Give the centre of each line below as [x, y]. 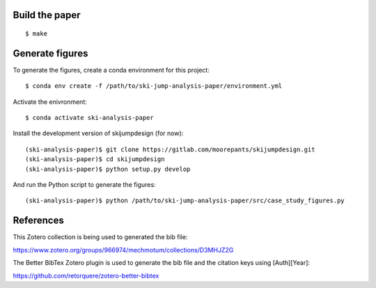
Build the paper [47, 15]
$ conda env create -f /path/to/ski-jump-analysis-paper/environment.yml [154, 86]
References [38, 221]
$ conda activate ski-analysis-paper [90, 118]
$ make [37, 34]
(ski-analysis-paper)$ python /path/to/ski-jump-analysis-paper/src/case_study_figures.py [185, 201]
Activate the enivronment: [50, 102]
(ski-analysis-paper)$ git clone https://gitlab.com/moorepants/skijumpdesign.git [170, 149]
